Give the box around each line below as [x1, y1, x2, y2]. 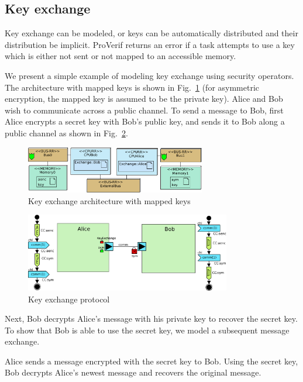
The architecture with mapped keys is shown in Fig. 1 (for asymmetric [5, 81, 260, 93]
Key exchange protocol [28, 292, 110, 305]
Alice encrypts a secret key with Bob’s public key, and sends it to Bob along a [5, 115, 285, 128]
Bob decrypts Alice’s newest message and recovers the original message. [5, 366, 261, 378]
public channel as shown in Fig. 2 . [5, 126, 128, 139]
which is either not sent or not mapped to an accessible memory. [5, 50, 236, 62]
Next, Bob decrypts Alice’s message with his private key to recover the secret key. [5, 312, 298, 325]
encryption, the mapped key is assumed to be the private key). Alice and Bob [5, 92, 283, 105]
